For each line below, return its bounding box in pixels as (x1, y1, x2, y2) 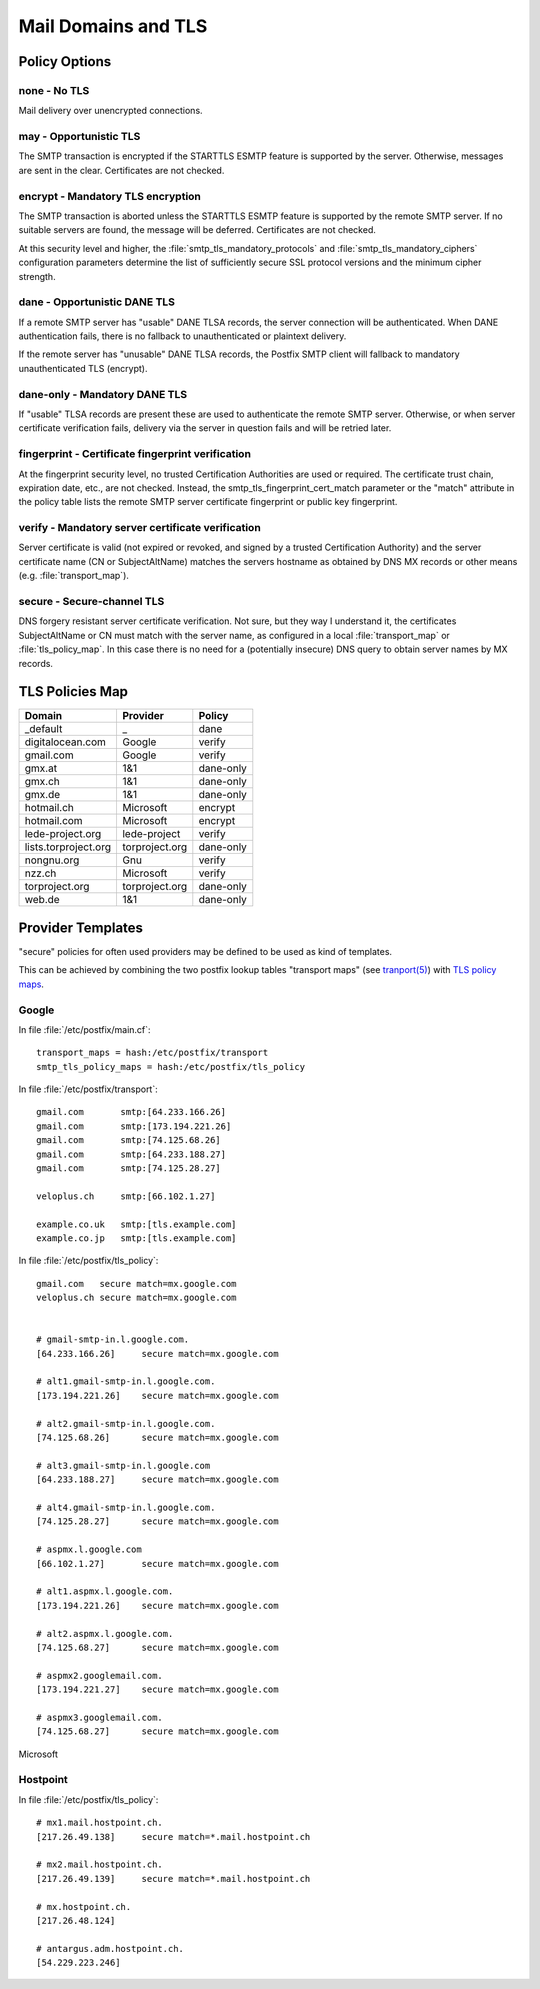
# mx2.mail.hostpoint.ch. (36, 1859, 164, 1870)
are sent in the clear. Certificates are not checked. (18, 164, 225, 176)
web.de (24, 893, 60, 907)
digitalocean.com (24, 735, 107, 749)
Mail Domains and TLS (18, 15, 208, 37)
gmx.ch (24, 775, 60, 789)
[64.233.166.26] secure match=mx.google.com (36, 1348, 279, 1359)
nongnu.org (24, 853, 80, 867)
